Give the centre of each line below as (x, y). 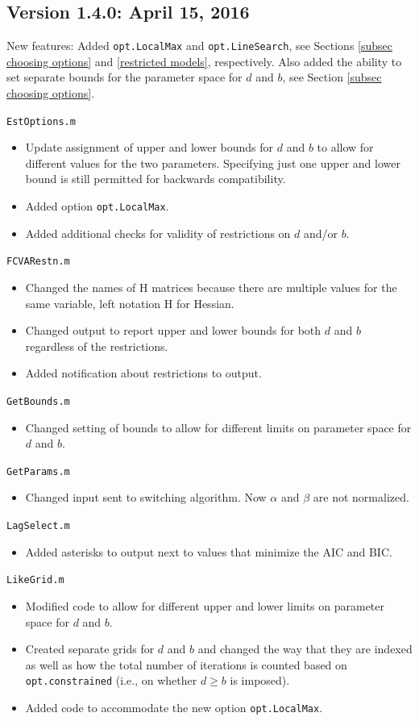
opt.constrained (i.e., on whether (111, 680)
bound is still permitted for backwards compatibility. (156, 179)
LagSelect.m (38, 526)
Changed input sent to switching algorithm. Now (146, 497)
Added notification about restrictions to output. (143, 373)
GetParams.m (38, 471)
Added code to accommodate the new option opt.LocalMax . (174, 707)
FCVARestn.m (38, 262)
